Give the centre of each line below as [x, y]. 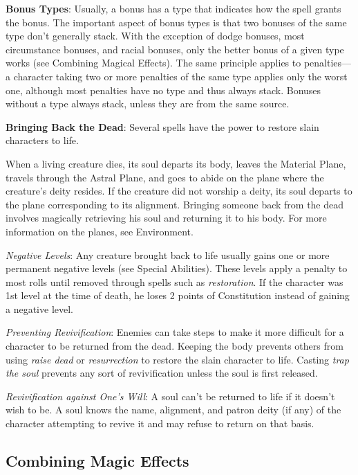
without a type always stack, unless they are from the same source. [148, 104]
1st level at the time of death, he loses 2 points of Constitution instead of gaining [178, 295]
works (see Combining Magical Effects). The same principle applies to [153, 63]
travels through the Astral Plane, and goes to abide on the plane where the [165, 177]
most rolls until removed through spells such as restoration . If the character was [175, 281]
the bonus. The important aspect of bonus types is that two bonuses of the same [176, 22]
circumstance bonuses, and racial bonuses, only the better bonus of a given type [175, 49]
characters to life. [42, 140]
